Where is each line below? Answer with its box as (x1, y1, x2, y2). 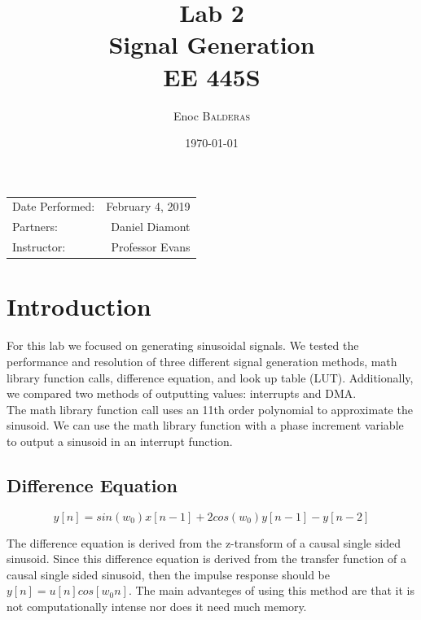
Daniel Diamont (111, 218, 191, 235)
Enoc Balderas (173, 107, 251, 124)
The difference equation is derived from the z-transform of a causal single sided (7, 534, 401, 551)
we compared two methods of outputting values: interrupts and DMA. (7, 385, 357, 402)
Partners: (12, 218, 58, 235)
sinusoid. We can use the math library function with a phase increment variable (7, 417, 404, 434)
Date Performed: (12, 198, 95, 215)
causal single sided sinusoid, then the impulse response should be (7, 565, 331, 583)
